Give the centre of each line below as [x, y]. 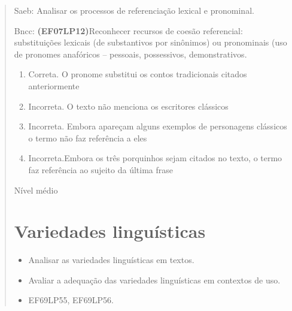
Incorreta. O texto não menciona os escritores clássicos [128, 106]
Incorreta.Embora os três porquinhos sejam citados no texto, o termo [155, 158]
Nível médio [36, 190]
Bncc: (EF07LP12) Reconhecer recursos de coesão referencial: [128, 30]
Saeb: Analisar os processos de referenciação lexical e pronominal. [134, 10]
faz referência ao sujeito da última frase [101, 169]
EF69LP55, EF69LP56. [71, 300]
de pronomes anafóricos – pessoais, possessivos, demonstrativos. [130, 54]
